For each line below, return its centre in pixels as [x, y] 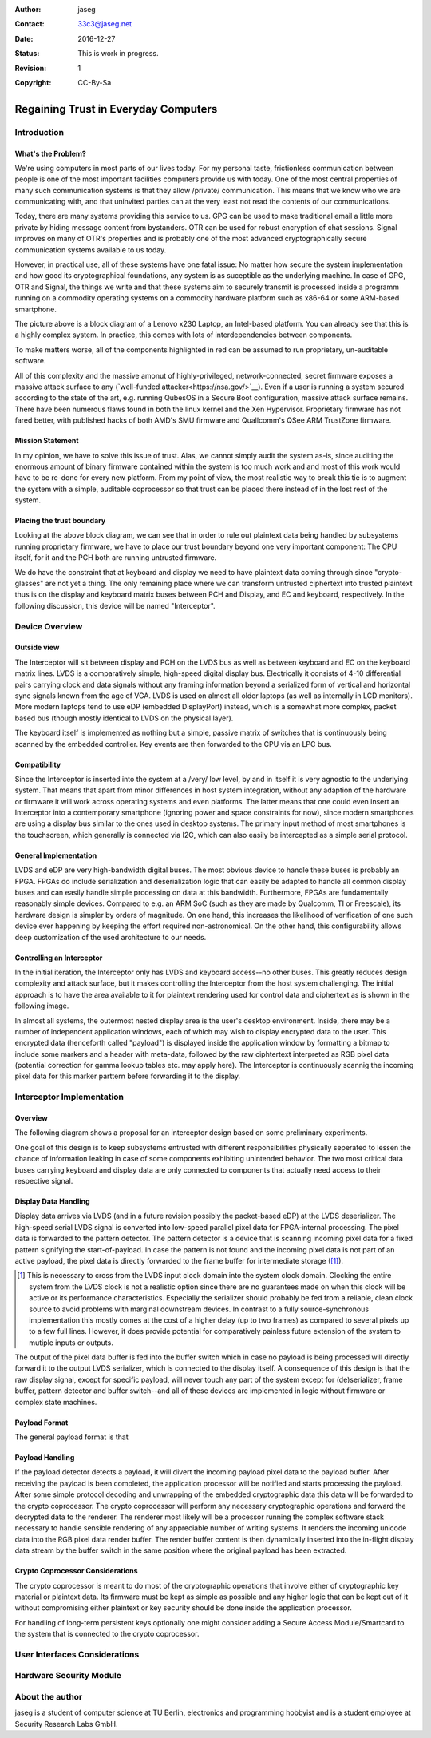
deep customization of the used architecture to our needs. [111, 937]
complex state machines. [56, 1402]
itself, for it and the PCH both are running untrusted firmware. [116, 558]
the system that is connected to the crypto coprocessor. [107, 1634]
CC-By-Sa [95, 82]
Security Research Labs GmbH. [67, 1724]
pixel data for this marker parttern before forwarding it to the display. [128, 1076]
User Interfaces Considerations [77, 1654]
